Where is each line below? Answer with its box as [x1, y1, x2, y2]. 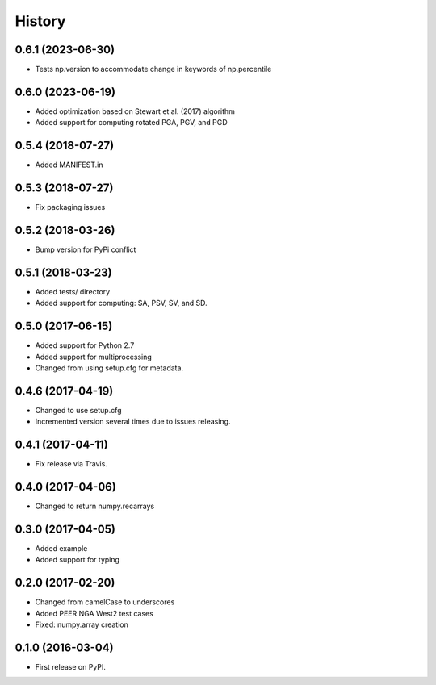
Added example [35, 544, 88, 553]
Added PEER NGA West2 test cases [35, 608, 153, 618]
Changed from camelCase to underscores [35, 597, 175, 607]
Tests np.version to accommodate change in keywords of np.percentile [35, 65, 272, 74]
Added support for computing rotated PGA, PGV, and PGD [35, 118, 228, 127]
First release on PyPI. [35, 662, 107, 672]
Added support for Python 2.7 [35, 340, 135, 350]
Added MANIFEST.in [35, 160, 103, 169]
